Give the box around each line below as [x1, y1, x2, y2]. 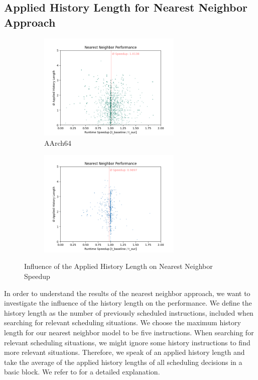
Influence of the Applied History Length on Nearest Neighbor [24, 261, 213, 271]
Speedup [24, 270, 50, 281]
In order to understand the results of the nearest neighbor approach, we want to [4, 288, 250, 298]
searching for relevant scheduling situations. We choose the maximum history [4, 317, 241, 328]
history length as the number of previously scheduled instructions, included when [4, 307, 253, 318]
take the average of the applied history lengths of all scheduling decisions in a [4, 356, 242, 367]
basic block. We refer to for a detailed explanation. [4, 366, 160, 377]
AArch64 [44, 137, 72, 148]
